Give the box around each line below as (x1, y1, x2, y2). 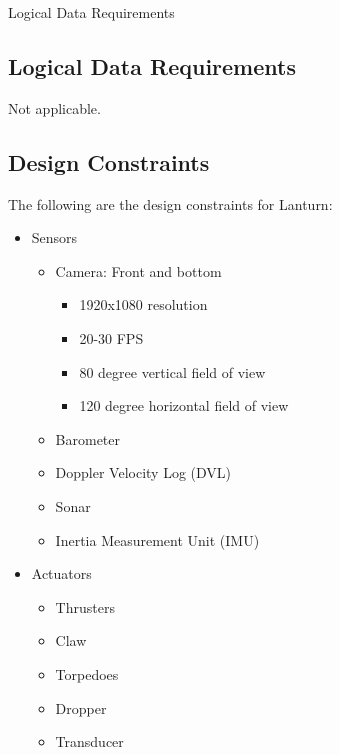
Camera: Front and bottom (55, 260, 222, 281)
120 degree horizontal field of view (79, 395, 289, 416)
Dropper (55, 697, 107, 718)
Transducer (55, 731, 124, 752)
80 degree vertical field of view (79, 361, 266, 382)
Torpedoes (55, 663, 119, 684)
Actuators (31, 563, 92, 584)
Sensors (31, 227, 78, 248)
